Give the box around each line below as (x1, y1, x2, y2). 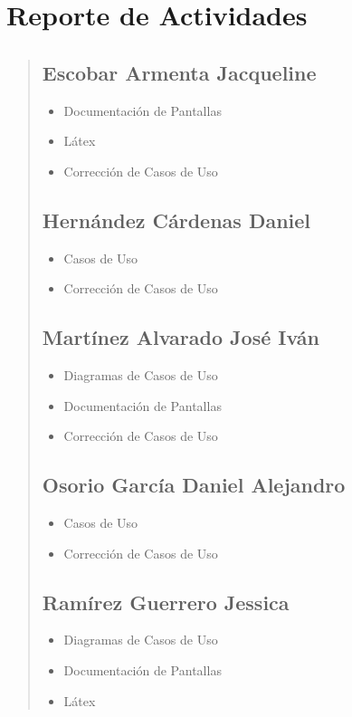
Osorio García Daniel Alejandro (42, 471, 346, 499)
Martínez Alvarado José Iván (42, 323, 319, 351)
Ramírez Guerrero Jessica (42, 588, 290, 616)
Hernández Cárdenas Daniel (42, 206, 311, 234)
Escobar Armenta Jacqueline (42, 58, 317, 86)
